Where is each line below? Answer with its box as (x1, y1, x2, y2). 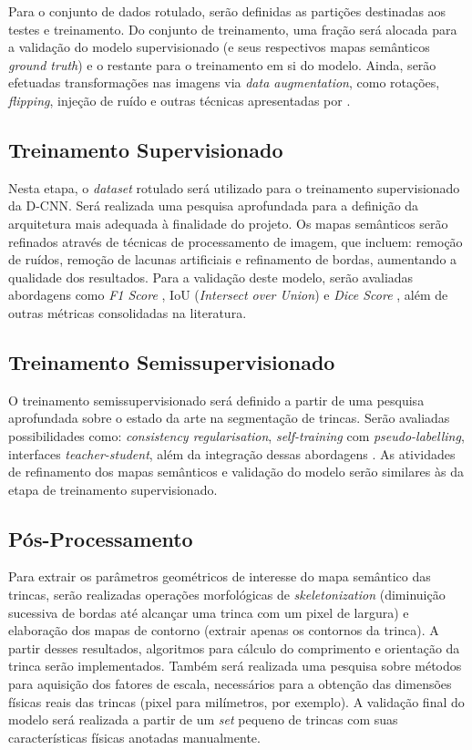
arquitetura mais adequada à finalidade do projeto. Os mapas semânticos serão (8, 213, 448, 232)
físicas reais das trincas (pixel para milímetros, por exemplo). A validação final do (8, 692, 465, 711)
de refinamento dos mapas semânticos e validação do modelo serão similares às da (8, 462, 464, 481)
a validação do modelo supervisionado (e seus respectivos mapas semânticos (8, 37, 430, 57)
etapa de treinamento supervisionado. (8, 479, 218, 498)
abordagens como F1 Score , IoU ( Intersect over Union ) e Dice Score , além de (8, 285, 448, 304)
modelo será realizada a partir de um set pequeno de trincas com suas (8, 710, 398, 729)
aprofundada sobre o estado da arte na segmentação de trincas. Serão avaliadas (8, 408, 450, 427)
